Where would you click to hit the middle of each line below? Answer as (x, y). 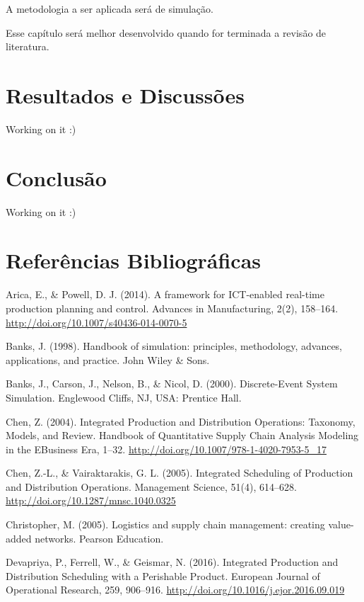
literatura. (28, 46)
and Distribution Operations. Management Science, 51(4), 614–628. (151, 486)
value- (341, 524)
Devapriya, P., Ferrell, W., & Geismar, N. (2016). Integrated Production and (172, 562)
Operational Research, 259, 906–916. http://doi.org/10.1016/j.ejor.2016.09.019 (175, 590)
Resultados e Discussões (125, 95)
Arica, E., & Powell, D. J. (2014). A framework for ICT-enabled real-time (165, 294)
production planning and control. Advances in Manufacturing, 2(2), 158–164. (172, 308)
